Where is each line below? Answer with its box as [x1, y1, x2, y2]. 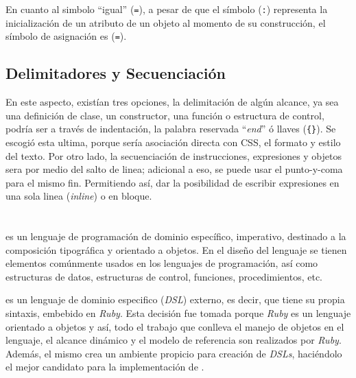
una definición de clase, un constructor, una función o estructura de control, [5, 108, 324, 122]
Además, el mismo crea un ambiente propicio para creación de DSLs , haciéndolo [5, 346, 342, 360]
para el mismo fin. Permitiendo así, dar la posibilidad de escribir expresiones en [5, 175, 340, 189]
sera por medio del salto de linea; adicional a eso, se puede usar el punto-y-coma [5, 162, 343, 176]
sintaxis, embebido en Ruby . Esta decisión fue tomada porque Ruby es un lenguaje [5, 306, 351, 320]
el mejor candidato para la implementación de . [5, 359, 204, 374]
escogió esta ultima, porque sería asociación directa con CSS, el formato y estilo [5, 134, 341, 149]
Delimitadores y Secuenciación [5, 62, 226, 84]
